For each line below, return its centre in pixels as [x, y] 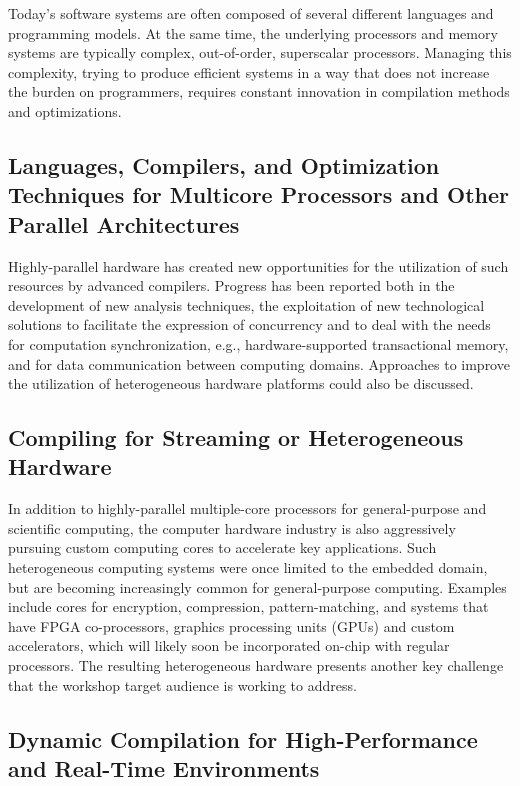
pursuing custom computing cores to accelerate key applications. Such [222, 547]
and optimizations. [65, 110]
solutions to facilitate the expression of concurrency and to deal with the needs [249, 324]
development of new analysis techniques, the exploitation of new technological [246, 304]
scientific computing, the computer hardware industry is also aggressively [232, 527]
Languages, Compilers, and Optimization [224, 164]
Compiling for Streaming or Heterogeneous [236, 437]
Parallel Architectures [124, 223]
